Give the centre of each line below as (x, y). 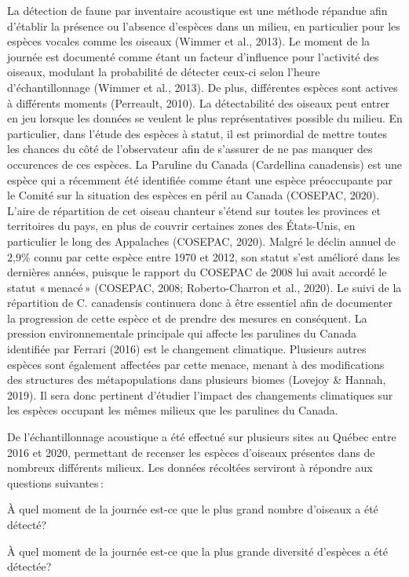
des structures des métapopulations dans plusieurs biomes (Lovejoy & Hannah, (197, 380)
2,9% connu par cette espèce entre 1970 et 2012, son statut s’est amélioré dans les (204, 256)
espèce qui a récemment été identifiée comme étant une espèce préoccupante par (200, 179)
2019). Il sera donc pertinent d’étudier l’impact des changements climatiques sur (200, 394)
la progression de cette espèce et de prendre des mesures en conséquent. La (187, 318)
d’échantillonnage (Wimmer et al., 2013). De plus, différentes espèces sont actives (203, 87)
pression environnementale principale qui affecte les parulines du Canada (182, 333)
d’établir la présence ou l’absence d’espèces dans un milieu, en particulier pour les (204, 26)
